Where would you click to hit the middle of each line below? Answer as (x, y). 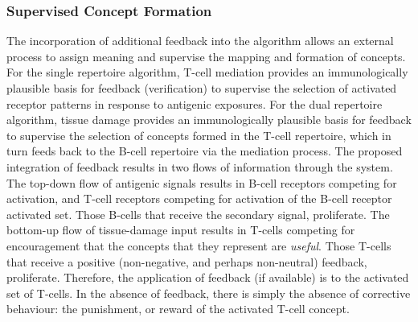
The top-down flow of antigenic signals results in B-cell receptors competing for (202, 182)
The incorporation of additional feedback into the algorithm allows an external (200, 41)
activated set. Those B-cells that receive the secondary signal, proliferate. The (198, 214)
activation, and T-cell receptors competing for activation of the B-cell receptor (199, 198)
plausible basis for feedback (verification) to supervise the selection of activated (202, 88)
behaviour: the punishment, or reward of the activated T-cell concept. (178, 309)
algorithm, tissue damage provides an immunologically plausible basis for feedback (209, 120)
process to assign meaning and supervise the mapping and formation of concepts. (206, 56)
